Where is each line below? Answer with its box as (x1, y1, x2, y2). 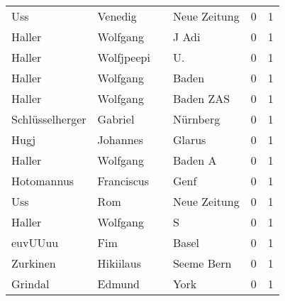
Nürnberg (172, 111, 220, 127)
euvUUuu (11, 234, 59, 251)
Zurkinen (11, 255, 56, 271)
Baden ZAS (172, 90, 230, 106)
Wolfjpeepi (97, 49, 150, 65)
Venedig (97, 8, 137, 24)
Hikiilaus (97, 255, 142, 271)
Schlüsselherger (11, 111, 86, 127)
